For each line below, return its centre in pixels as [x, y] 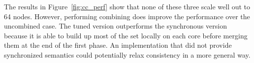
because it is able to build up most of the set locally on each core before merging [126, 35]
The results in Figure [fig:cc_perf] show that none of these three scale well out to [127, 6]
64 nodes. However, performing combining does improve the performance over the [127, 16]
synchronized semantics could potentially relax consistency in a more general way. [127, 54]
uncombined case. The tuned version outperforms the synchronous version [115, 26]
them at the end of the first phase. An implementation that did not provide [118, 45]
